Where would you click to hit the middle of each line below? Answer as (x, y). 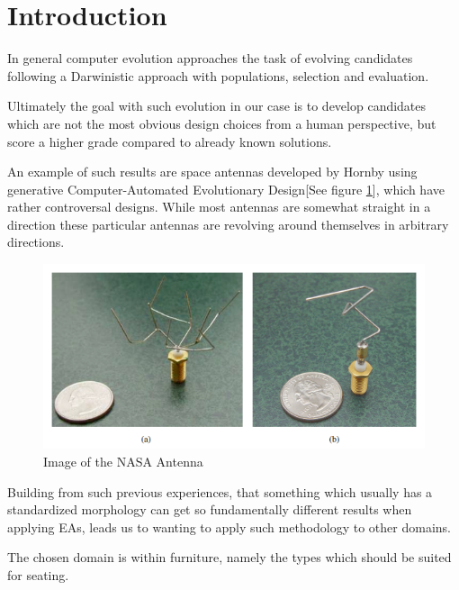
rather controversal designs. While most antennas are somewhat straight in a (219, 207)
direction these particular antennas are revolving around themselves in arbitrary (228, 224)
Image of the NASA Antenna (123, 462)
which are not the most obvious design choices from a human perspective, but (222, 123)
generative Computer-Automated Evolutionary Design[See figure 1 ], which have (226, 189)
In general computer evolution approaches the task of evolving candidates (210, 58)
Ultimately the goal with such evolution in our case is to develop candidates (217, 106)
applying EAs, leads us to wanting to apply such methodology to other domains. (229, 526)
